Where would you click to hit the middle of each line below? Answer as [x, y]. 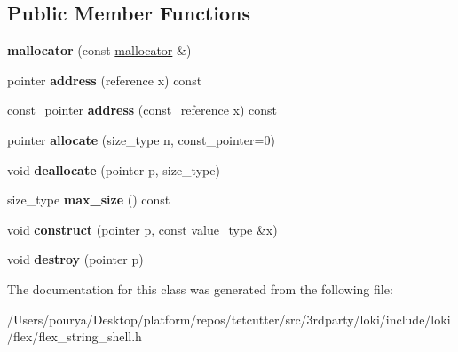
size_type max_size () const [89, 200]
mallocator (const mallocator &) [99, 50]
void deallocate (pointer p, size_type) [114, 169]
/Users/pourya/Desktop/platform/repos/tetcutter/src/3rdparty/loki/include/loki [229, 319]
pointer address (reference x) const [105, 80]
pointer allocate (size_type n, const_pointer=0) [141, 139]
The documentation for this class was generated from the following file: [200, 288]
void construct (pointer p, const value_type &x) [142, 229]
